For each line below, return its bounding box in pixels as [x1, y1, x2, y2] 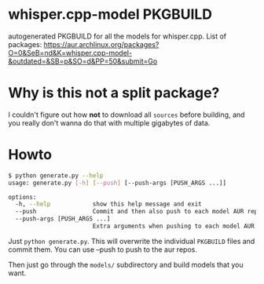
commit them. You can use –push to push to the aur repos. [8, 245, 198, 254]
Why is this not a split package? [8, 84, 220, 102]
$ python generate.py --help [8, 171, 104, 180]
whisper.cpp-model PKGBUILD [8, 5, 213, 24]
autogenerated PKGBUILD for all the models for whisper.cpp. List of [8, 31, 227, 41]
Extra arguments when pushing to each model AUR [92, 222, 255, 231]
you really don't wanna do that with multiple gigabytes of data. [8, 118, 211, 127]
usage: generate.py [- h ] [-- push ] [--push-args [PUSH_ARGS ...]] [8, 179, 226, 187]
